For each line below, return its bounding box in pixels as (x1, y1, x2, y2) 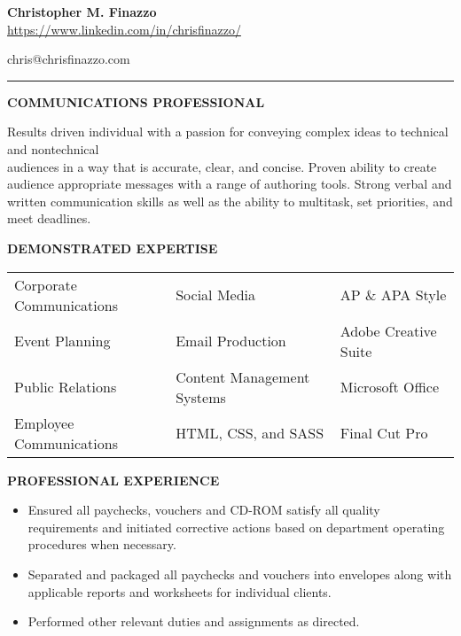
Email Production (176, 330, 286, 352)
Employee (14, 412, 74, 433)
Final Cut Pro (340, 423, 428, 444)
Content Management (176, 366, 310, 387)
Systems (176, 386, 226, 407)
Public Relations (14, 376, 117, 398)
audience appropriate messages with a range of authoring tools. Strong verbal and (7, 175, 452, 193)
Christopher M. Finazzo (7, 3, 157, 20)
